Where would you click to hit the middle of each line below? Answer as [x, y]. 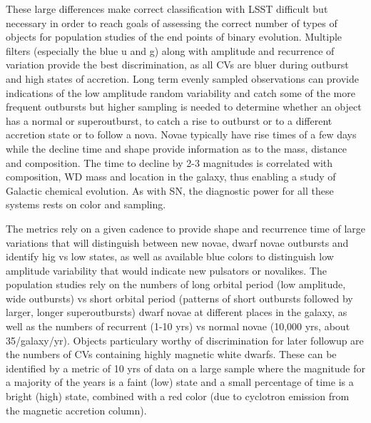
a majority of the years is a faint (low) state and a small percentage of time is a [180, 382]
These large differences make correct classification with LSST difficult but [167, 9]
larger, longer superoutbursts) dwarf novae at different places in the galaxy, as [177, 312]
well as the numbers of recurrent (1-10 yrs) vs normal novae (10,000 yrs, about [178, 326]
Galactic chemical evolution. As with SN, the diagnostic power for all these [170, 190]
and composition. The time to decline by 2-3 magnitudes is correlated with [169, 162]
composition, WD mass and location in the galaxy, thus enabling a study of [171, 177]
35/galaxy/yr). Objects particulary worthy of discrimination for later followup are [185, 340]
